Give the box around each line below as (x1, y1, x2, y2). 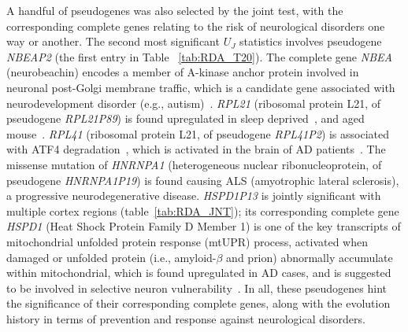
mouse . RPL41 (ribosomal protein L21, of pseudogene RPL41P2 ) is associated (6, 125, 390, 142)
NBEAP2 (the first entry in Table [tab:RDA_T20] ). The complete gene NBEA (6, 48, 392, 65)
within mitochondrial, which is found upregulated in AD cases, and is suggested (6, 264, 391, 281)
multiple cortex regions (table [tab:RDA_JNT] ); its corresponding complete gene (6, 202, 399, 219)
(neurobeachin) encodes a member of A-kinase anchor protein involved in (6, 64, 359, 80)
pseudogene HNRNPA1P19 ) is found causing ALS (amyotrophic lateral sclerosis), (6, 172, 399, 188)
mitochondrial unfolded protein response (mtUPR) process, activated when (6, 233, 368, 249)
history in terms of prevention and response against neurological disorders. (6, 310, 365, 326)
